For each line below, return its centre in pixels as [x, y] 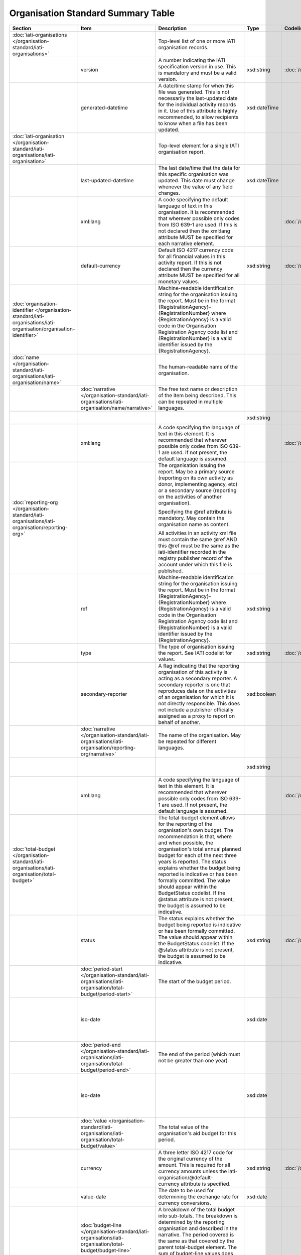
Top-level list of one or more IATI [197, 41]
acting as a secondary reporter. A [198, 678]
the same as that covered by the [196, 1241]
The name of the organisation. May [199, 735]
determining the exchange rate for [199, 1196]
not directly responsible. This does [199, 703]
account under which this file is [195, 564]
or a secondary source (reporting [197, 490]
